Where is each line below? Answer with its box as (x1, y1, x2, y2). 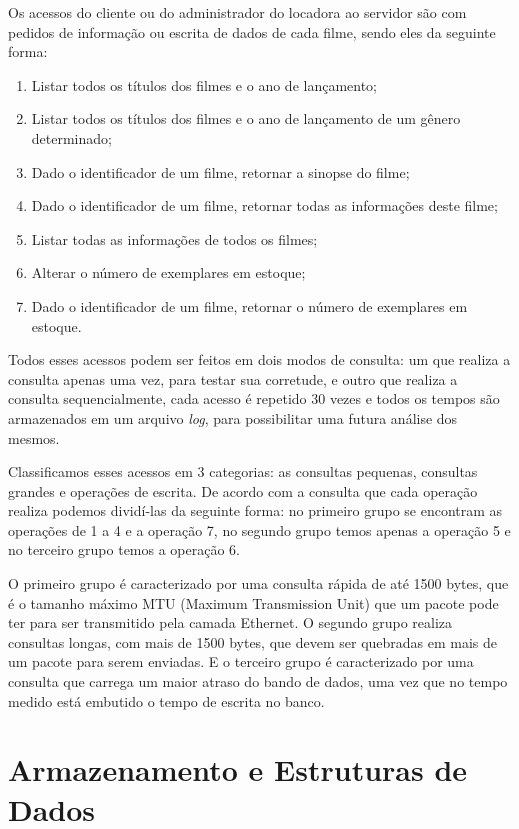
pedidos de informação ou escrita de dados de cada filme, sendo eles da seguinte (8, 21, 496, 42)
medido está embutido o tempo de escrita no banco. (8, 690, 325, 711)
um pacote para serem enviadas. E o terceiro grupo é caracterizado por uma (8, 651, 474, 672)
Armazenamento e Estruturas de (8, 749, 468, 790)
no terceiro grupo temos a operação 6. (8, 539, 240, 560)
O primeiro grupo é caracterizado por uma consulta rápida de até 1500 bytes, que (8, 573, 509, 594)
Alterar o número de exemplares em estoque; (31, 262, 306, 283)
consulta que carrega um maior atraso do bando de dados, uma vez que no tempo (8, 671, 508, 692)
